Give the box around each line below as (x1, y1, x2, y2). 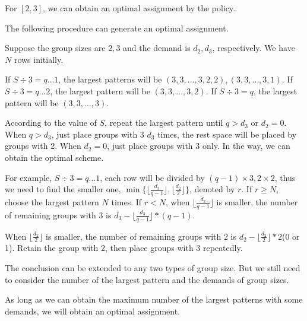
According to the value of (5, 116, 97, 129)
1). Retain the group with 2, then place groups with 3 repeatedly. (5, 241, 243, 254)
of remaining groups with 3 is (5, 208, 112, 221)
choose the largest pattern (5, 195, 99, 208)
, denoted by (189, 183, 235, 195)
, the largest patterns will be (58, 73, 162, 85)
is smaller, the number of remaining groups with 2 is (46, 230, 237, 242)
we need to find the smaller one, (5, 183, 121, 195)
